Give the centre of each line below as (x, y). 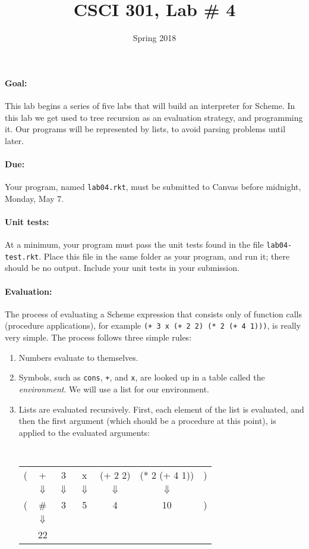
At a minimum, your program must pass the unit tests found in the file (134, 244)
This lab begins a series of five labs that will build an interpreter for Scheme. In (150, 105)
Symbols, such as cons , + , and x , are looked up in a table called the (142, 377)
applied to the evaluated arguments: (84, 432)
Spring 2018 (154, 38)
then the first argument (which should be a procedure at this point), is (147, 421)
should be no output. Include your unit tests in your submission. (122, 268)
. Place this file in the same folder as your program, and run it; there (164, 256)
